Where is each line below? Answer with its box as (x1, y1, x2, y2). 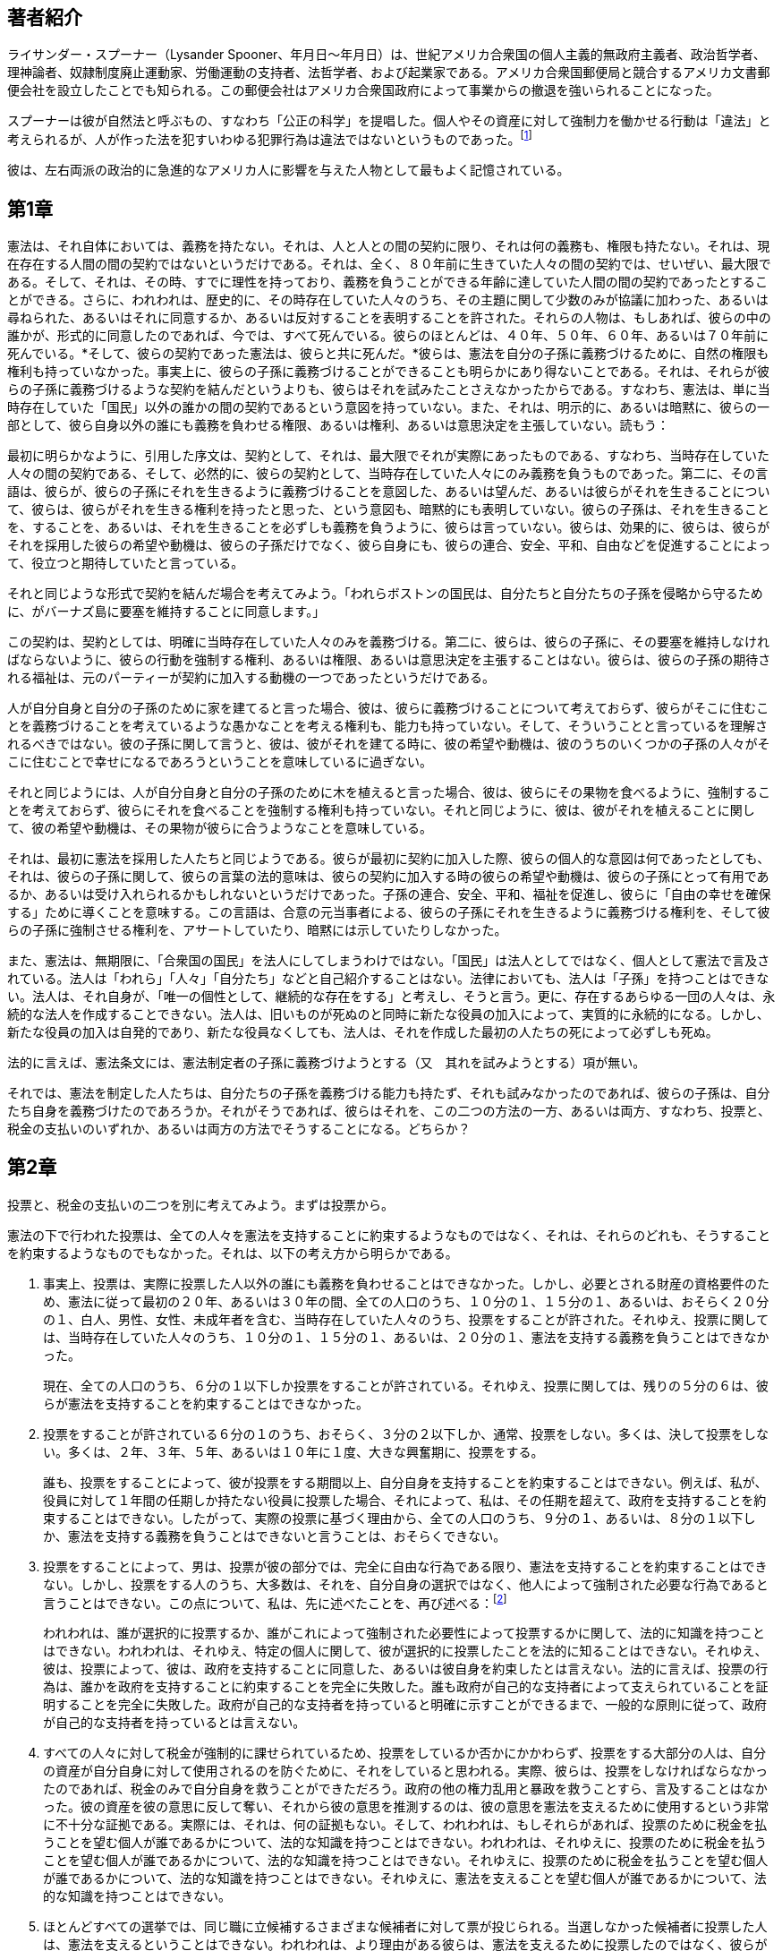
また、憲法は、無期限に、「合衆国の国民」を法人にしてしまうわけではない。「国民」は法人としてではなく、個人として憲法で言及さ (7, 952, 770, 968)
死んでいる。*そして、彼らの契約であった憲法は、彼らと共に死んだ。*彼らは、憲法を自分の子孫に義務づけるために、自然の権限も (7, 345, 769, 361)
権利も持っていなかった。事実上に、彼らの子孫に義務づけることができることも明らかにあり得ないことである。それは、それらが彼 (7, 363, 770, 379)
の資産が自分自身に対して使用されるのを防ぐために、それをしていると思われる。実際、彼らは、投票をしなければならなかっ (43, 1763, 769, 1779)
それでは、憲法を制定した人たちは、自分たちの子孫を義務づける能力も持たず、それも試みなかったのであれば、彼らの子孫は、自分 (7, 1084, 770, 1100)
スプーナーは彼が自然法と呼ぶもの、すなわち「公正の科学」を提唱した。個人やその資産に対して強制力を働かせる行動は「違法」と (7, 113, 771, 129)
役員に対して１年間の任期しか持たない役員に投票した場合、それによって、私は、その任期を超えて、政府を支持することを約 (43, 1492, 767, 1508)
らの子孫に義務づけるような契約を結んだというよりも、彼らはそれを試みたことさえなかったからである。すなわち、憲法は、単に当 (7, 381, 770, 397)
